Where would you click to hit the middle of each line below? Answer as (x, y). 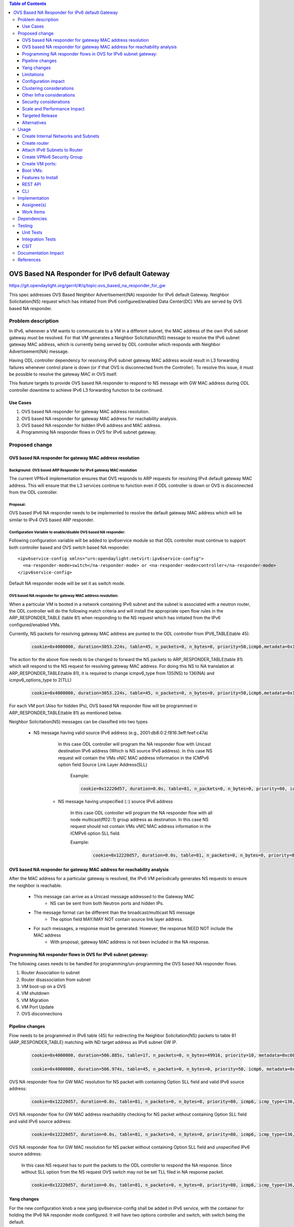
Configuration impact (43, 81)
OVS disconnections (42, 1014)
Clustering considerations (48, 88)
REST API (32, 185)
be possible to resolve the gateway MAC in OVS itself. (63, 374)
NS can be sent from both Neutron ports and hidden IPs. (107, 904)
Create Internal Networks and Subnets (61, 136)
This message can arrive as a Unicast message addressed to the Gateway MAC (114, 897)
